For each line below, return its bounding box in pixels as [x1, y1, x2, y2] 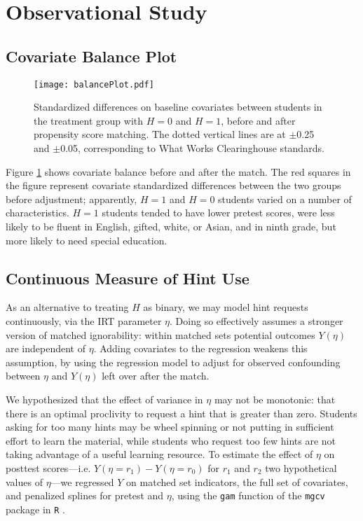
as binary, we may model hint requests [143, 300, 308, 314]
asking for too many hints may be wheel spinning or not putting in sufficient [6, 419, 334, 434]
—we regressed [50, 474, 114, 489]
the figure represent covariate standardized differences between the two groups [6, 178, 341, 193]
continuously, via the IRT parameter [6, 313, 162, 328]
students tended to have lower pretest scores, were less [102, 205, 335, 220]
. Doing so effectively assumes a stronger [170, 313, 343, 328]
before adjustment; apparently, [6, 191, 137, 206]
